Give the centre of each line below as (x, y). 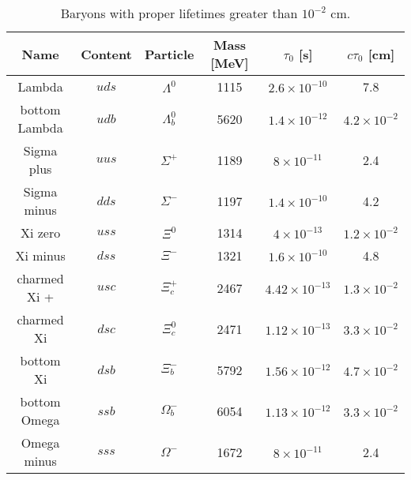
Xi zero (40, 232)
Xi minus (40, 255)
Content (106, 54)
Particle (169, 54)
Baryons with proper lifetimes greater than (179, 13)
